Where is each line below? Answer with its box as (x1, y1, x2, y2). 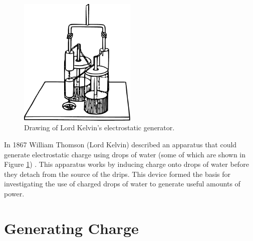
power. (4, 188, 25, 199)
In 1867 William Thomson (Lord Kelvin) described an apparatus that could (4, 139, 237, 150)
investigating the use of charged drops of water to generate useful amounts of (4, 178, 240, 189)
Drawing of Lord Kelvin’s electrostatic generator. (24, 122, 175, 133)
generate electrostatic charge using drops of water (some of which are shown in (4, 149, 246, 159)
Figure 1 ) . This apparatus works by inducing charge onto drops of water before (4, 159, 249, 169)
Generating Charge (4, 217, 139, 238)
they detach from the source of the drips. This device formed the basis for (4, 168, 231, 179)
